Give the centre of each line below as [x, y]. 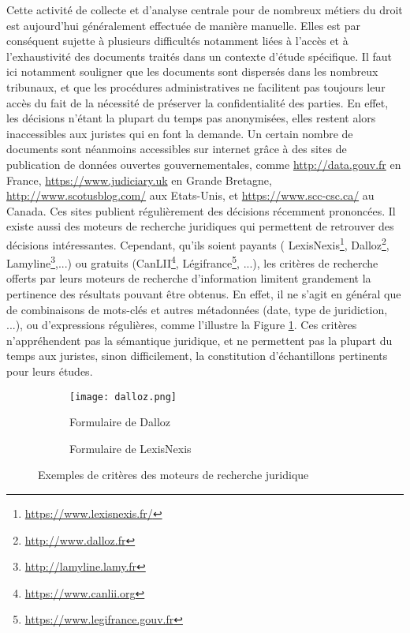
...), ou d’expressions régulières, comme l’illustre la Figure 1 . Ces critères [182, 325]
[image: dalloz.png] [123, 397]
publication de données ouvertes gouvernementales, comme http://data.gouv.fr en [204, 164]
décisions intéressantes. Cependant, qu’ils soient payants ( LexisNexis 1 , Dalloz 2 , [198, 243]
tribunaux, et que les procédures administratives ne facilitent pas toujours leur [196, 86]
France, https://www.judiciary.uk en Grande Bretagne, [139, 180]
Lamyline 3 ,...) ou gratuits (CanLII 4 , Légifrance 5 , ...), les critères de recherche [192, 262]
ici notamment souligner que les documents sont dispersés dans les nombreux [192, 71]
